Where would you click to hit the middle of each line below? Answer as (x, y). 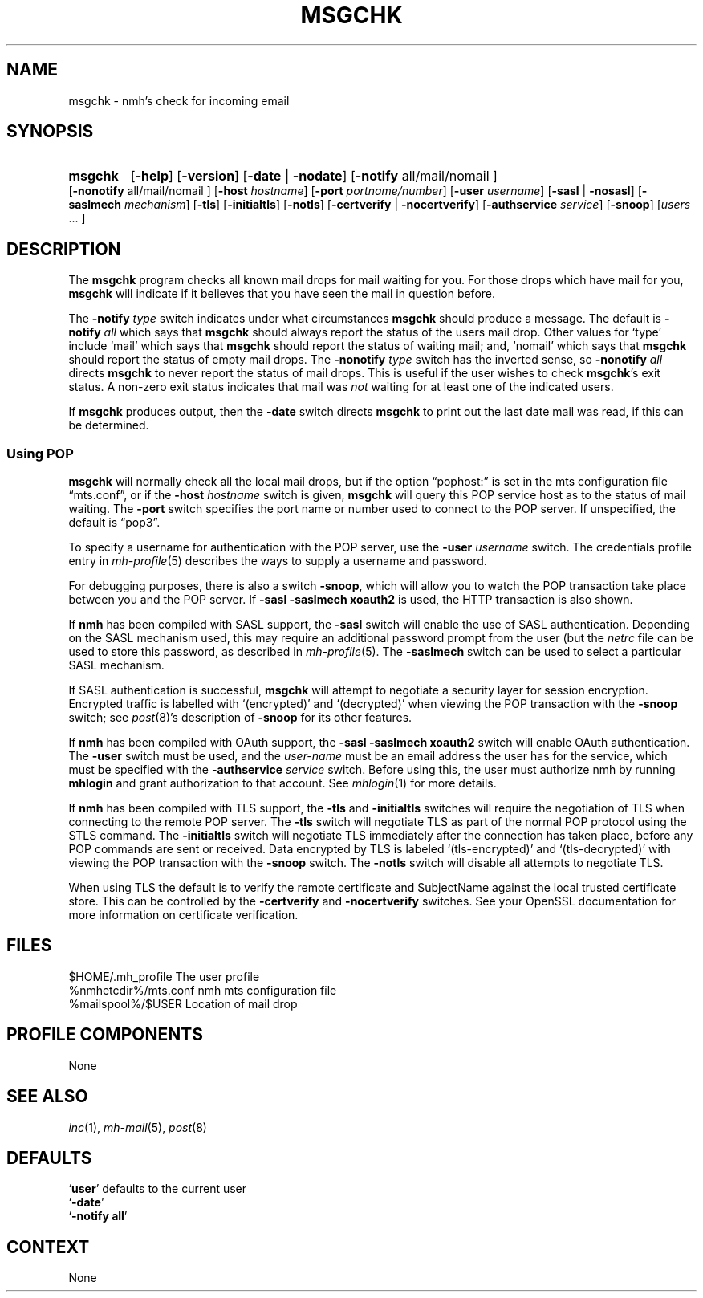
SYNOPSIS (50, 132)
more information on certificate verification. (183, 915)
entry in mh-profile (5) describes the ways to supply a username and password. (278, 561)
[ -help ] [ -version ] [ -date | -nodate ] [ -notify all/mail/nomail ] (314, 176)
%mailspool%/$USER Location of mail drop (183, 1003)
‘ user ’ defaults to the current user (158, 1189)
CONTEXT (48, 1247)
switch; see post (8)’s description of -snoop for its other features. (240, 718)
